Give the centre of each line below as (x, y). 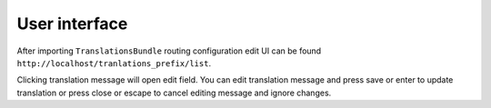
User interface (72, 24)
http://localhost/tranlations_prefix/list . (114, 63)
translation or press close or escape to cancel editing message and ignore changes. (174, 93)
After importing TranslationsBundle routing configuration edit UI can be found (169, 51)
